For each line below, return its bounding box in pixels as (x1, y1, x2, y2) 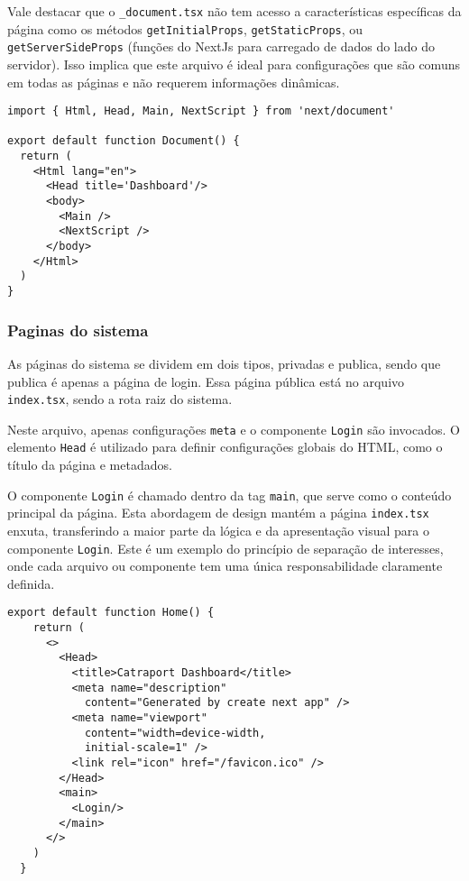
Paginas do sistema (7, 318, 149, 341)
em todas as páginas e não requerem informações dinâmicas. (7, 72, 340, 91)
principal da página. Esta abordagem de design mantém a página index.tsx (7, 503, 429, 522)
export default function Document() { (7, 134, 240, 148)
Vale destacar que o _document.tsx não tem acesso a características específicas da (7, 2, 462, 20)
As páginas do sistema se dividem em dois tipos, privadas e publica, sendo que (7, 353, 441, 372)
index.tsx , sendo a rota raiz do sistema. (7, 390, 233, 408)
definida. (7, 574, 55, 592)
